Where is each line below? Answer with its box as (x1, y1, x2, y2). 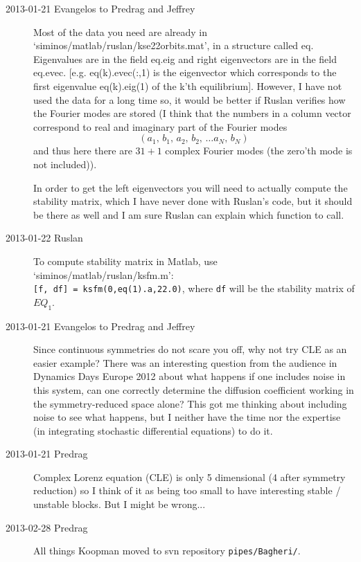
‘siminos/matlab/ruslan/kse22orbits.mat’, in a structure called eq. (33, 38, 314, 53)
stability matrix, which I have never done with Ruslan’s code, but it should (33, 194, 353, 208)
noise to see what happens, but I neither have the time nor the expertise (33, 410, 341, 424)
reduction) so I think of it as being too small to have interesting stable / (33, 483, 341, 498)
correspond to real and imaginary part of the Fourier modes (33, 119, 288, 134)
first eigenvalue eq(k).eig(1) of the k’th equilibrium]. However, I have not (33, 78, 342, 93)
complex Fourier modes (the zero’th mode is (165, 143, 353, 158)
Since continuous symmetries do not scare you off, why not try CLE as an (33, 342, 347, 356)
